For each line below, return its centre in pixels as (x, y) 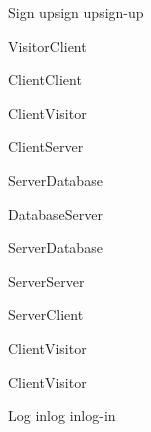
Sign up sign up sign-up (76, 12)
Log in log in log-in (62, 415)
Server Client (46, 314)
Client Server (46, 146)
